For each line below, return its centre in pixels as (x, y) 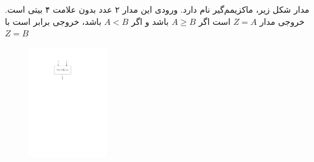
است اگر (215, 21)
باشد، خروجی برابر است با (53, 21)
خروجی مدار (282, 21)
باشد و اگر (150, 21)
